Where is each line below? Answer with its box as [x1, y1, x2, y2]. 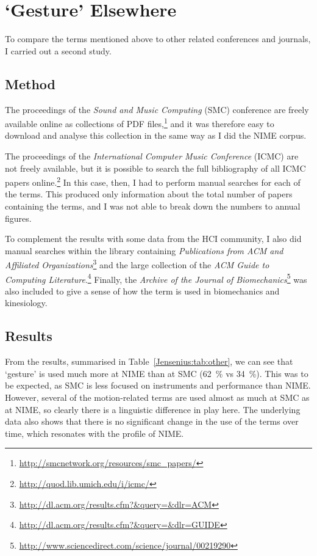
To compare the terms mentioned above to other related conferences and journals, [5, 32, 311, 45]
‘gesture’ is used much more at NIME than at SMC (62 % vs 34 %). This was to [5, 367, 308, 379]
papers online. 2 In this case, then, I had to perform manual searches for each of [5, 174, 301, 188]
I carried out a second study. [5, 44, 112, 57]
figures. [5, 211, 32, 224]
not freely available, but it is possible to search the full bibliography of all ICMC [5, 161, 306, 174]
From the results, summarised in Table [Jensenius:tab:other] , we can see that [5, 355, 293, 368]
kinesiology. [5, 296, 48, 309]
